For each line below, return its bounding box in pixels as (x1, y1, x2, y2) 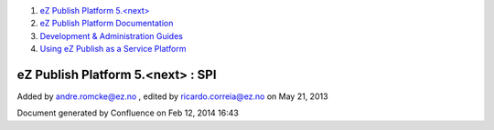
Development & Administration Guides (39, 30, 183, 41)
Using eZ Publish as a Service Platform (39, 44, 187, 55)
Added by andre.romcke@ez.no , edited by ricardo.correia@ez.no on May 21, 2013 (16, 91, 328, 102)
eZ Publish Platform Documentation (39, 18, 174, 29)
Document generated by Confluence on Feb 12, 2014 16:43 (16, 107, 240, 118)
